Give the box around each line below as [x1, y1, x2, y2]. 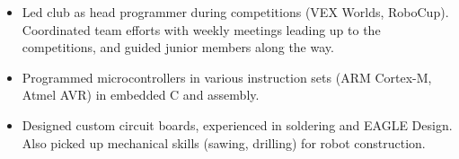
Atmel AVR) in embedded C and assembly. [22, 85, 260, 104]
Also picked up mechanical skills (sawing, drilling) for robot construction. [22, 133, 426, 152]
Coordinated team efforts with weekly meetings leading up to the [22, 20, 381, 39]
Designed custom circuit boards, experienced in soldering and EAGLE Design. [22, 115, 453, 134]
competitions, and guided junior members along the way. [22, 38, 334, 57]
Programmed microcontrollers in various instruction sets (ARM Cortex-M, [22, 67, 432, 86]
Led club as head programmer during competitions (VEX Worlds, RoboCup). [22, 3, 449, 21]
